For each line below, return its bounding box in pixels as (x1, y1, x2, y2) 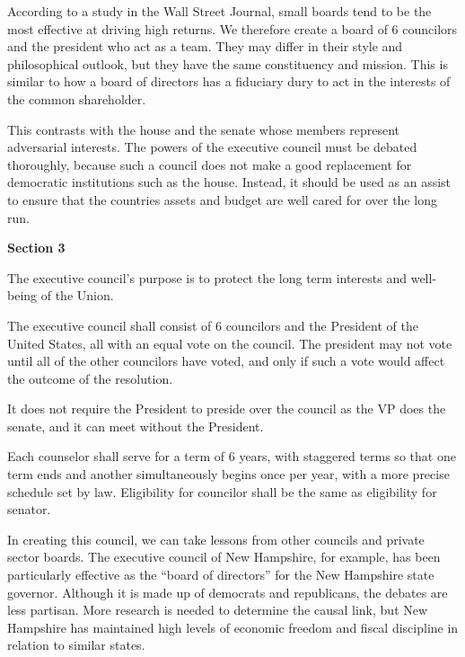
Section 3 (7, 238, 66, 257)
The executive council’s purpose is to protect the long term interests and (7, 268, 408, 287)
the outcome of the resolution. (7, 368, 173, 387)
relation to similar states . (7, 635, 145, 654)
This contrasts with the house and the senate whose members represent (7, 120, 400, 138)
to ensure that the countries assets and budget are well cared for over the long (7, 190, 437, 209)
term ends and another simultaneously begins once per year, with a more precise (7, 465, 450, 484)
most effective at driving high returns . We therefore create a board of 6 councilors (7, 19, 458, 38)
